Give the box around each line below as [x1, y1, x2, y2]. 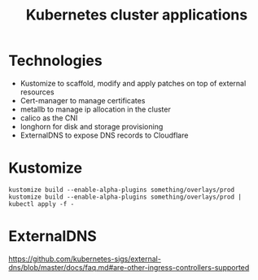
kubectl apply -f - [8, 199, 75, 208]
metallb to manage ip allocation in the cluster [20, 104, 171, 114]
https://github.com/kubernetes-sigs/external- [8, 254, 161, 264]
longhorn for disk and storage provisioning [20, 121, 164, 131]
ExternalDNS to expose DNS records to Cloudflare [20, 130, 189, 140]
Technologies [8, 51, 103, 70]
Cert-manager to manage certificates [20, 95, 146, 105]
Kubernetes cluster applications [25, 6, 248, 24]
